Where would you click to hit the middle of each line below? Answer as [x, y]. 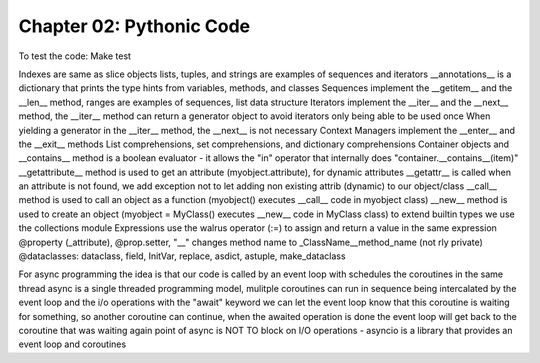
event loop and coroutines [72, 344]
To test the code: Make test [75, 56]
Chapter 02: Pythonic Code [134, 26]
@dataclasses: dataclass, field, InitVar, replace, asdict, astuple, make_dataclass [182, 256]
